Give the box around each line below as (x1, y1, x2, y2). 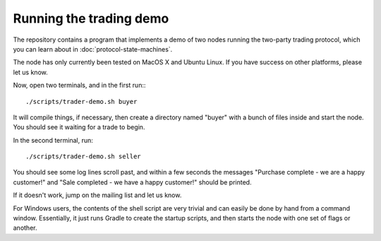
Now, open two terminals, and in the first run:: (13, 81, 146, 90)
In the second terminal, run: (13, 136, 93, 144)
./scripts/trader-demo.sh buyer (25, 98, 138, 105)
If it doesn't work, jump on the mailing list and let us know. (13, 191, 182, 199)
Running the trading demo (13, 11, 169, 26)
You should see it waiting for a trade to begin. (13, 123, 145, 131)
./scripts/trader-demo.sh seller (25, 153, 141, 160)
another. (13, 223, 37, 233)
